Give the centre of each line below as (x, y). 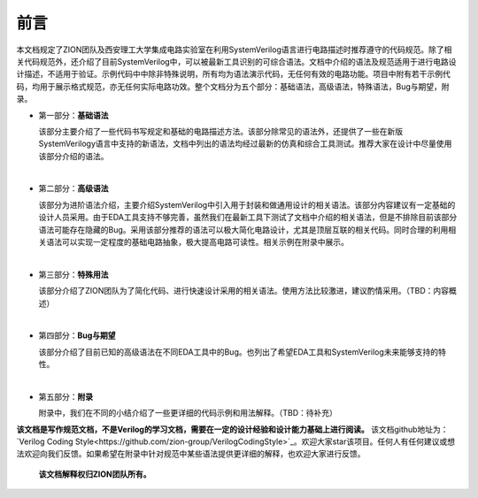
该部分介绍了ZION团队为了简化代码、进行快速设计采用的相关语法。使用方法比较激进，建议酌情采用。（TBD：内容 (244, 291)
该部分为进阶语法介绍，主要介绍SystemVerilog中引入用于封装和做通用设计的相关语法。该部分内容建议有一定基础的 (247, 204)
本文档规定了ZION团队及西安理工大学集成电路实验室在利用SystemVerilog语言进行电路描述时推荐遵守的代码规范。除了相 (234, 50)
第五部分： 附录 (66, 396)
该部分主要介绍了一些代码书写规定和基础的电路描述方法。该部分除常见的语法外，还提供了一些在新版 (220, 131)
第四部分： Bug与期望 (77, 335)
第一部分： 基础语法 (73, 115)
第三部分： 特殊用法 (73, 274)
